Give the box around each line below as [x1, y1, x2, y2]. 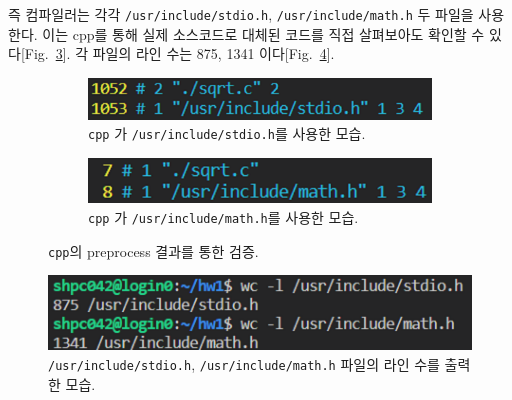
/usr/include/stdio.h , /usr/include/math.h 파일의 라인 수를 [48, 353, 440, 374]
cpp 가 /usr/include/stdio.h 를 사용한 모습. [88, 123, 366, 144]
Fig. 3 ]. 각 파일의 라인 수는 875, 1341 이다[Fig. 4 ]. [24, 43, 335, 64]
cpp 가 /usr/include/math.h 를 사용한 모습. [88, 207, 359, 228]
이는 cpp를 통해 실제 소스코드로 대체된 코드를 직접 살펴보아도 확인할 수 [42, 23, 485, 44]
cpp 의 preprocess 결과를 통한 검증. [48, 240, 259, 261]
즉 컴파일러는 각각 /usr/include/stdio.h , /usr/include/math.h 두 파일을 [8, 4, 474, 24]
